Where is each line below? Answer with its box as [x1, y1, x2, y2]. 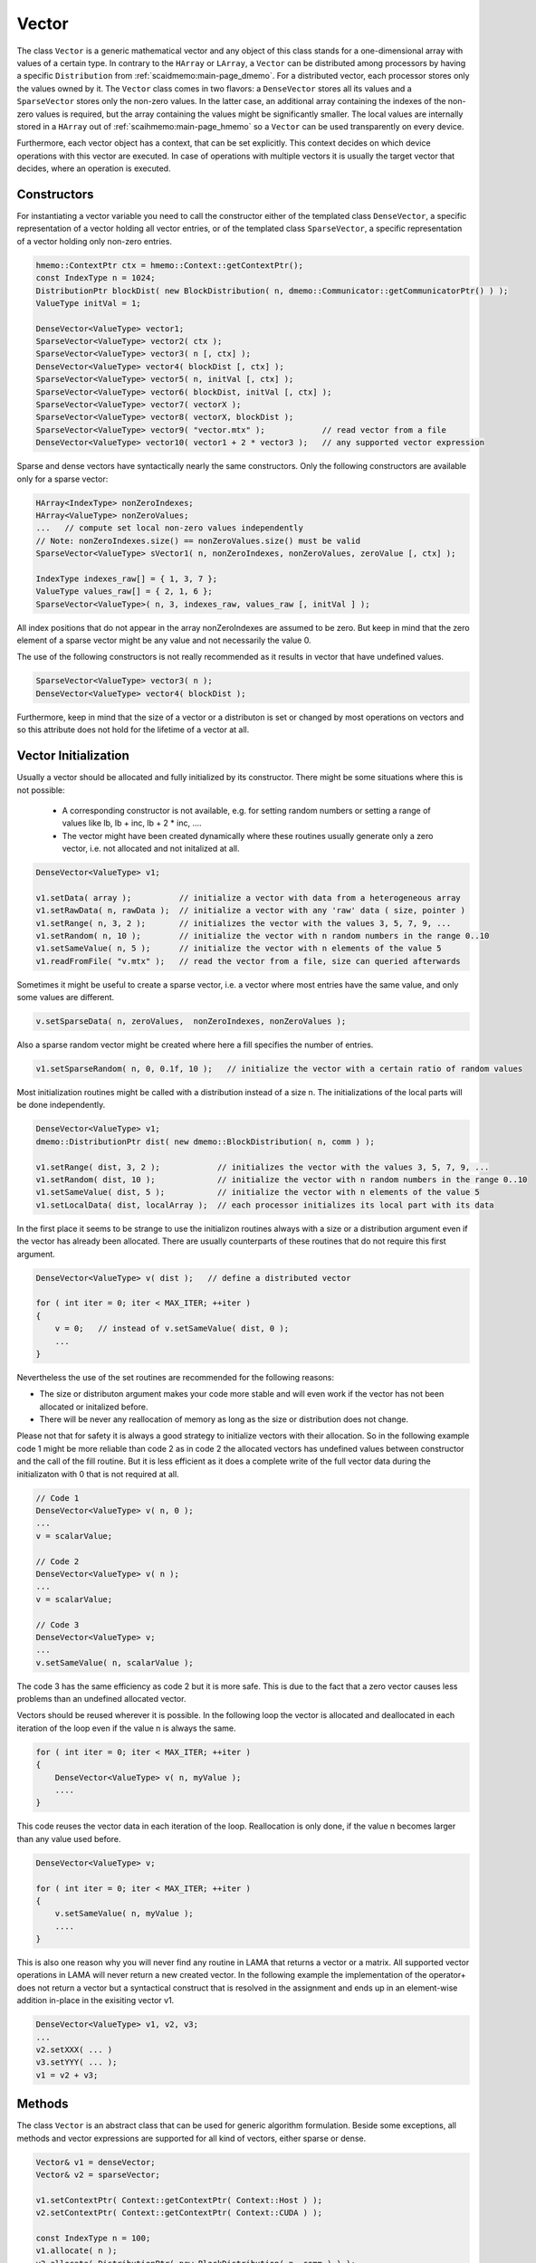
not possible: [16, 784, 65, 796]
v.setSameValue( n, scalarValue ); [35, 1657, 194, 1667]
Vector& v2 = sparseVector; [35, 2170, 160, 2181]
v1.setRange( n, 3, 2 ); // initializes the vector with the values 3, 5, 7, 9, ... [35, 918, 452, 928]
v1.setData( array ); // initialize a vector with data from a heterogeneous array [35, 893, 461, 902]
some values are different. [16, 992, 115, 1003]
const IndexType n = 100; [35, 2233, 151, 2244]
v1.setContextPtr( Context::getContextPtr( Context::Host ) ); [35, 2195, 323, 2205]
